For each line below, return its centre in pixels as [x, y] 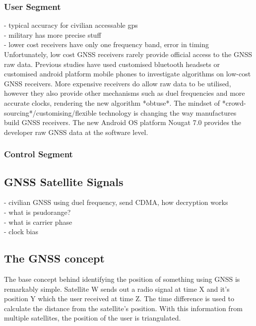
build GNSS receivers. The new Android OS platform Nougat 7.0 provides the [123, 122]
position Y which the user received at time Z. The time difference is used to [119, 298]
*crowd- [234, 102]
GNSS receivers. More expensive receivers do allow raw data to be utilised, [118, 83]
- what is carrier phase [38, 222]
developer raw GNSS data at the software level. [76, 132]
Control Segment [38, 154]
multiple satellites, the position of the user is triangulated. [93, 318]
